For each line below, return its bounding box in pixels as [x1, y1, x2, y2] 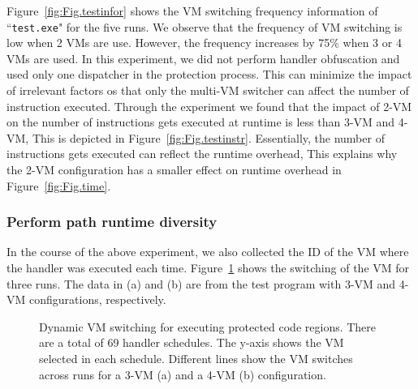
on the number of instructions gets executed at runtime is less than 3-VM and [6, 113, 395, 130]
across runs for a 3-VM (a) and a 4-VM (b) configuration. [39, 365, 326, 383]
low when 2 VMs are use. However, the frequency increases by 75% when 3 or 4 [6, 34, 402, 51]
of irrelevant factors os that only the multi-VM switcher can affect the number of [6, 82, 409, 99]
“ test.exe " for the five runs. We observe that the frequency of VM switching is [6, 18, 403, 35]
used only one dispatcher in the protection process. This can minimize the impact [6, 66, 412, 83]
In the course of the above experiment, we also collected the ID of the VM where [6, 243, 409, 260]
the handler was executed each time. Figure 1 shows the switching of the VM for [6, 259, 410, 276]
